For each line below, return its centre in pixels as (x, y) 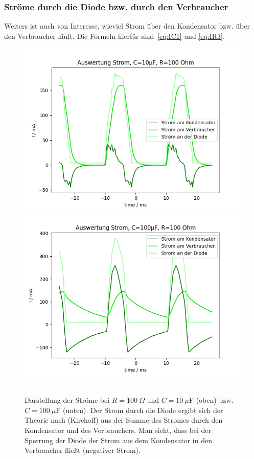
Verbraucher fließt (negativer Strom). (83, 450)
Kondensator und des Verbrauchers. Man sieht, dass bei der (118, 430)
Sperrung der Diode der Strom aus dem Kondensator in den (118, 440)
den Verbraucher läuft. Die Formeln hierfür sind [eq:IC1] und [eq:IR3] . (114, 36)
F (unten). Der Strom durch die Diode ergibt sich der (140, 410)
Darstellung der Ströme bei (67, 400)
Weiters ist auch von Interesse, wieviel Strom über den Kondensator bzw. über (127, 26)
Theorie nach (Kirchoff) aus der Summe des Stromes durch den (124, 420)
